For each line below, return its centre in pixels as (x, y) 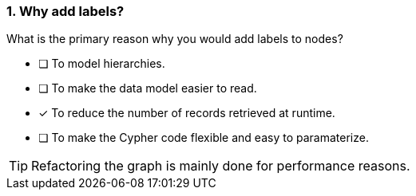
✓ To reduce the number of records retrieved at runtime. (187, 113)
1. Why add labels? (65, 11)
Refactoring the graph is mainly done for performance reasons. (221, 166)
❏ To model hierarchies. (102, 64)
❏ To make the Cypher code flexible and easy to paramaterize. (204, 138)
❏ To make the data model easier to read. (148, 88)
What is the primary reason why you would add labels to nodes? (175, 39)
